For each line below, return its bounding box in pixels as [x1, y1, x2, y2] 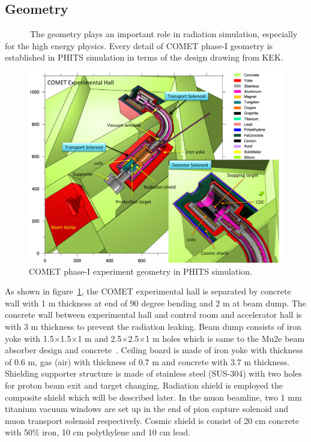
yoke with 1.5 [5, 332, 54, 344]
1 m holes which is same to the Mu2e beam [145, 332, 305, 344]
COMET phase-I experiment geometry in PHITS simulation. [29, 264, 253, 277]
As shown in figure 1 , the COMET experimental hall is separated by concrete [5, 285, 291, 297]
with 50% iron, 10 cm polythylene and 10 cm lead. [5, 426, 190, 438]
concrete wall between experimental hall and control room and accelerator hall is [5, 308, 302, 321]
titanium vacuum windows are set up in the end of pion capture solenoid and [5, 402, 289, 415]
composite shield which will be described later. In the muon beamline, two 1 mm [5, 390, 302, 403]
